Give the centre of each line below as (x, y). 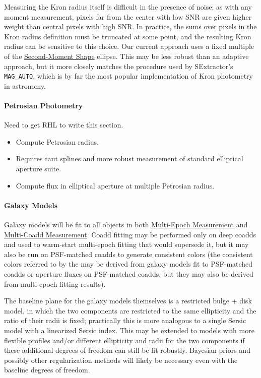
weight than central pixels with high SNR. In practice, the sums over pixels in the (130, 26)
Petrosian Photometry (44, 105)
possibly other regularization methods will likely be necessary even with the (121, 360)
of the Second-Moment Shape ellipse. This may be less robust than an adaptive (126, 56)
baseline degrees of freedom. (47, 370)
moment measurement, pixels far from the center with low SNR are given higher (128, 16)
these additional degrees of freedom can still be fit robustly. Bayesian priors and (127, 350)
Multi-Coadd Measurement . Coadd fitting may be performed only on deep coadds (130, 234)
